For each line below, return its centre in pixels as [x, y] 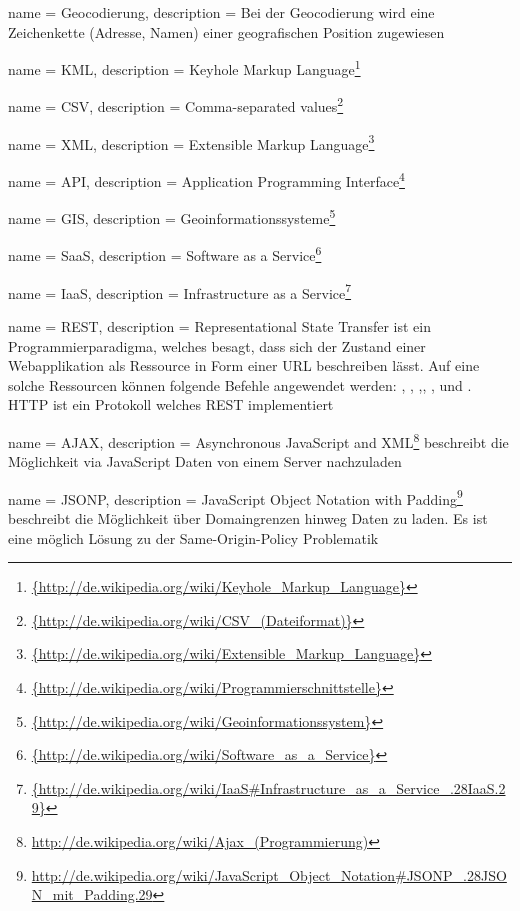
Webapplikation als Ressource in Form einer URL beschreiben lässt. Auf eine [244, 365]
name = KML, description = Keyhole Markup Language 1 [184, 67]
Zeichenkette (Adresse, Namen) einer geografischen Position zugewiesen [226, 31]
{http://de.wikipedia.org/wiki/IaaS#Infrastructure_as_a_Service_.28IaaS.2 [268, 787]
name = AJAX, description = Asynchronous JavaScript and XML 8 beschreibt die [258, 440]
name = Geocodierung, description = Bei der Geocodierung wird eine [221, 12]
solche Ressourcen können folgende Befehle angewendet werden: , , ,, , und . [240, 384]
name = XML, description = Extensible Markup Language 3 [191, 142]
